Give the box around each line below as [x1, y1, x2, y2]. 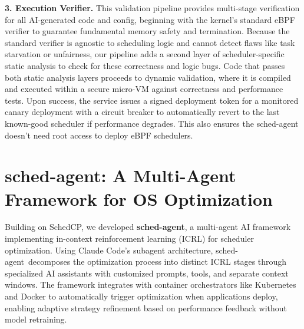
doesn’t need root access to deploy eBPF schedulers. [5, 129, 193, 141]
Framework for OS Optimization [5, 186, 273, 210]
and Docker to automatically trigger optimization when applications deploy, [5, 290, 278, 302]
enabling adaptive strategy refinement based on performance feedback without [5, 301, 288, 314]
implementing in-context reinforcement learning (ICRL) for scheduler [5, 232, 255, 245]
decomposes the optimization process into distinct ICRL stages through [28, 255, 287, 268]
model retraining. [5, 313, 67, 325]
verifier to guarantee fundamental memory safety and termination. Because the [5, 25, 290, 37]
